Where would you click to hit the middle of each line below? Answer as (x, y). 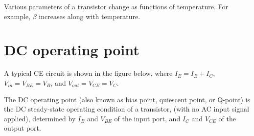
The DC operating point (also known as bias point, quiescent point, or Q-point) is (127, 99)
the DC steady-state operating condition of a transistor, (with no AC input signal (127, 109)
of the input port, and (147, 118)
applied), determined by (40, 118)
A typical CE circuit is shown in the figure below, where (88, 73)
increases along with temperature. (90, 16)
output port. (23, 128)
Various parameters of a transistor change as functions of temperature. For (116, 6)
